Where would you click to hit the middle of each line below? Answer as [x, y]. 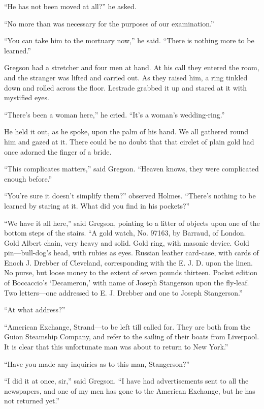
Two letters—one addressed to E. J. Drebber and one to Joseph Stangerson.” [123, 292]
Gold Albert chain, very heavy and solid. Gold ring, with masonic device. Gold [127, 242]
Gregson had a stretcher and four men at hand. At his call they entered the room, [132, 67]
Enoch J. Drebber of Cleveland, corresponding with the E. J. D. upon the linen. [128, 262]
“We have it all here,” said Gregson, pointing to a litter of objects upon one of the [132, 223]
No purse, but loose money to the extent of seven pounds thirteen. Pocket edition [131, 272]
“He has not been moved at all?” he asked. [70, 6]
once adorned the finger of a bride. [58, 151]
